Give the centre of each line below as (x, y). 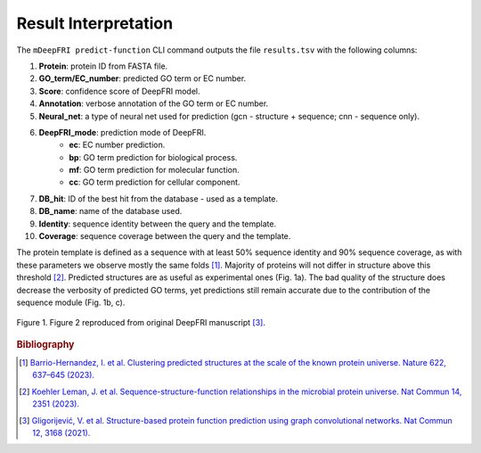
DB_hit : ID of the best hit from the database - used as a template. (159, 198)
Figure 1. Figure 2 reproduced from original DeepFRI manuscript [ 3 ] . (141, 323)
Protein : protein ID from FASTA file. (103, 66)
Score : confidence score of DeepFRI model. (119, 91)
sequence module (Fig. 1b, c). (71, 302)
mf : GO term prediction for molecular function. (154, 170)
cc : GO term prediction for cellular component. (155, 182)
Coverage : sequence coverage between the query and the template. (165, 236)
